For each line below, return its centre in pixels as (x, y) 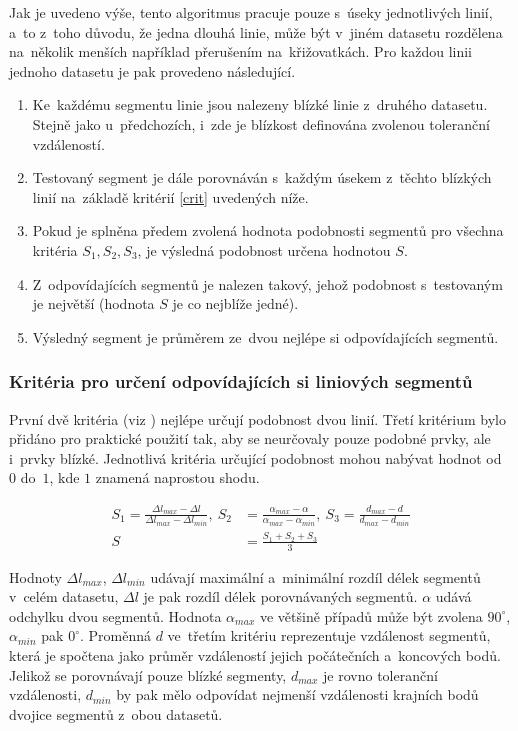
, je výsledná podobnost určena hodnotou (264, 249)
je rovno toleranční (380, 674)
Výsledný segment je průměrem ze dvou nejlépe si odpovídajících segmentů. (265, 336)
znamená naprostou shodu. (177, 477)
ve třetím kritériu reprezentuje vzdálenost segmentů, (329, 635)
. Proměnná (115, 635)
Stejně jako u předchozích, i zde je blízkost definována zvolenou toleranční (261, 123)
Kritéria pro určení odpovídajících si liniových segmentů (241, 381)
